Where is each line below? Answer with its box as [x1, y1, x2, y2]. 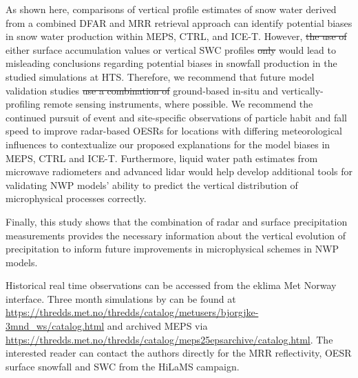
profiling [6, 97, 41, 111]
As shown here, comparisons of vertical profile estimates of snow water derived [6, 2, 337, 16]
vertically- [281, 83, 324, 97]
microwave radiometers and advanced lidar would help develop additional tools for [6, 164, 352, 179]
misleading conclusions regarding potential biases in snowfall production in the [6, 56, 337, 70]
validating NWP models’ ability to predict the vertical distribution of [6, 177, 298, 192]
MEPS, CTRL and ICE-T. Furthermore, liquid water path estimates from [6, 150, 318, 165]
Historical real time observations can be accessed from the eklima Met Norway [6, 278, 337, 292]
